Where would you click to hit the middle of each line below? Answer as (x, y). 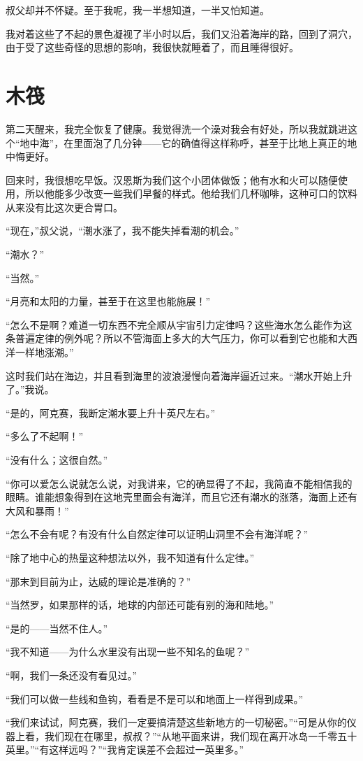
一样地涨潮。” (44, 352)
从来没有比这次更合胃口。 (64, 207)
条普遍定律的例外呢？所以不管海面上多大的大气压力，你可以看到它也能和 (172, 338)
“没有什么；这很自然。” (57, 460)
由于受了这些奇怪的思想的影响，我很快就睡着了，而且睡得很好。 (152, 47)
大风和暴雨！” (37, 510)
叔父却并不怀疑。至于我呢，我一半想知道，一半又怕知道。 (138, 10)
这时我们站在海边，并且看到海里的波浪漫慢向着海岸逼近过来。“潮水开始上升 (179, 375)
